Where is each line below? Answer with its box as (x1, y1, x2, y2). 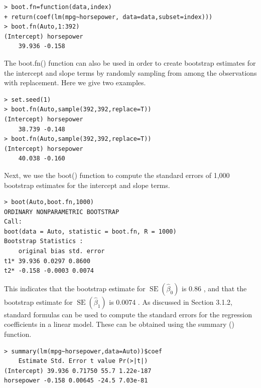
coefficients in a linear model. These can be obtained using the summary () (4, 319, 234, 329)
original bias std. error (18, 248, 105, 255)
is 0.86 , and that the (182, 283, 247, 293)
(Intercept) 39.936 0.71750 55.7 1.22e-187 (4, 367, 152, 374)
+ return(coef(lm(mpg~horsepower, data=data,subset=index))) (4, 13, 213, 21)
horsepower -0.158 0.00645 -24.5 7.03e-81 (4, 377, 148, 384)
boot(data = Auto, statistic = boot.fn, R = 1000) (4, 228, 177, 235)
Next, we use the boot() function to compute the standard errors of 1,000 (4, 169, 230, 180)
